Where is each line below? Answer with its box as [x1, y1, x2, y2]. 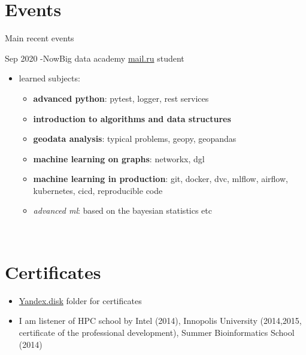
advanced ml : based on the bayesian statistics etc [33, 204, 212, 217]
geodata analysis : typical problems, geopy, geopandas [33, 132, 237, 145]
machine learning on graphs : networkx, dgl [33, 152, 205, 165]
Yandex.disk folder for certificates [19, 294, 142, 307]
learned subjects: [19, 72, 80, 84]
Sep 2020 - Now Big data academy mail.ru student [5, 51, 184, 64]
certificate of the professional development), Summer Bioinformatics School [19, 326, 295, 338]
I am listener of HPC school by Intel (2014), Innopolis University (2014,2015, [19, 314, 302, 327]
